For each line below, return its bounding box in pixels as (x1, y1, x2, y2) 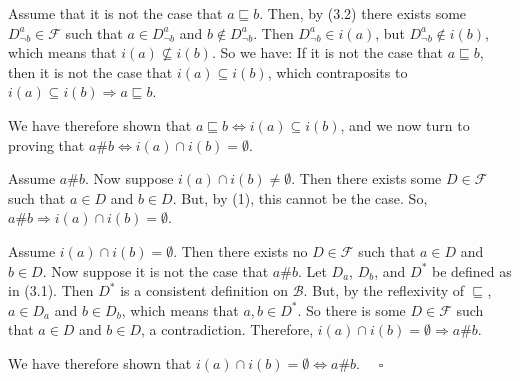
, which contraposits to (267, 61, 408, 82)
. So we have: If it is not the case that (211, 42, 444, 63)
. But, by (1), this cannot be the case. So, (172, 187, 428, 208)
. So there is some (297, 299, 406, 320)
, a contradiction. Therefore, (141, 319, 314, 340)
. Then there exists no (173, 240, 308, 261)
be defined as (431, 260, 512, 281)
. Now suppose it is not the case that (42, 260, 269, 281)
